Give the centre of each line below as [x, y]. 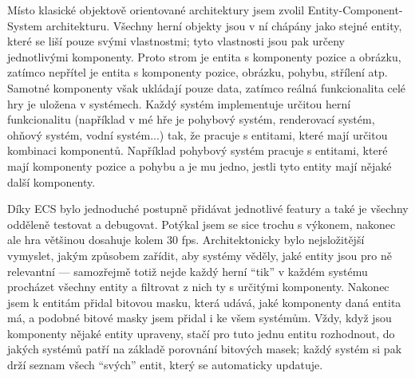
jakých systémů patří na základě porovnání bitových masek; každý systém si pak [205, 349]
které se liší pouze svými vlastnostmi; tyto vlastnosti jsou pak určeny [176, 41]
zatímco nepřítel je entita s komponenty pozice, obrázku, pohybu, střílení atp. [198, 72]
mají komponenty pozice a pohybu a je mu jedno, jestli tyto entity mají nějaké [200, 165]
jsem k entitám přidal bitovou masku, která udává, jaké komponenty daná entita [204, 302]
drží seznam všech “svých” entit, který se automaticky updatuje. [165, 365]
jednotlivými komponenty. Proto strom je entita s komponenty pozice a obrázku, [204, 56]
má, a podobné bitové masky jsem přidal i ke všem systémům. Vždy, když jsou [200, 318]
